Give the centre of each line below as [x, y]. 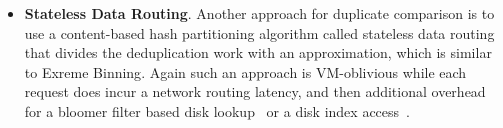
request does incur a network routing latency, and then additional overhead [255, 91]
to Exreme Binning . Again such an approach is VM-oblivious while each [245, 71]
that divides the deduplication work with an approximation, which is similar [258, 52]
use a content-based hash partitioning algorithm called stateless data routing [259, 32]
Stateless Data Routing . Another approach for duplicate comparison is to [259, 13]
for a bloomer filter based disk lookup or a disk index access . [217, 110]
